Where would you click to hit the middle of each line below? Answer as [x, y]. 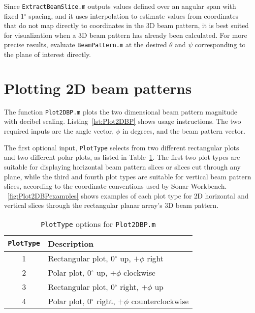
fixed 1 [14, 15]
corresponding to [220, 44]
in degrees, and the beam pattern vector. [184, 131]
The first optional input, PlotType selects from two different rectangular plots [122, 147]
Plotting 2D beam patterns [98, 88]
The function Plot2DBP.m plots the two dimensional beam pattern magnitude [121, 111]
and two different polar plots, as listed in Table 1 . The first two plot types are [122, 157]
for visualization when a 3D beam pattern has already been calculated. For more [126, 35]
